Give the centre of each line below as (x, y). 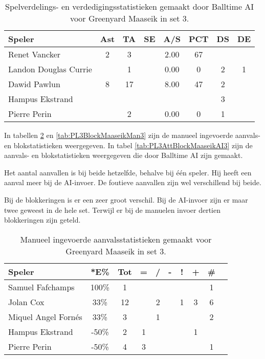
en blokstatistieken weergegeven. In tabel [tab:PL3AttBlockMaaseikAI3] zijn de (128, 145)
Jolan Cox (26, 302)
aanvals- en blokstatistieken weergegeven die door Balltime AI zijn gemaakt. (124, 155)
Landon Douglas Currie (50, 69)
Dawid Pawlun (34, 84)
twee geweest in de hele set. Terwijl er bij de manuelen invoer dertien (112, 210)
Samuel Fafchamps (41, 287)
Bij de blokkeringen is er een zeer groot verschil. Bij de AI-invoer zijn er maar (126, 199)
